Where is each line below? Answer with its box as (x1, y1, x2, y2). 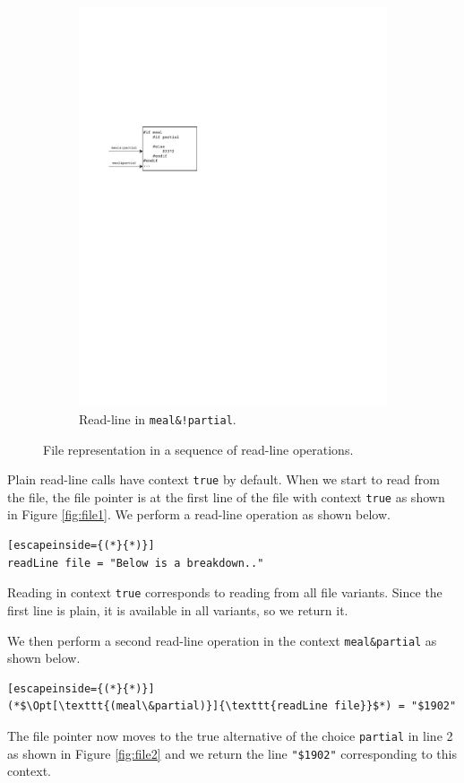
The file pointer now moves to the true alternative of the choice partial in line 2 (7, 726, 453, 744)
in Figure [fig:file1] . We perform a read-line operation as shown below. (7, 505, 391, 524)
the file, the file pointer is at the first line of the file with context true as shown (7, 487, 445, 506)
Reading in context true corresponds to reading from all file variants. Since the (7, 583, 443, 602)
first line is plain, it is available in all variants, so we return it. (7, 600, 348, 619)
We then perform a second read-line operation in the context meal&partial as (7, 631, 437, 649)
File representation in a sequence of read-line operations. (43, 439, 354, 458)
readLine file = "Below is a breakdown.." (7, 556, 264, 570)
